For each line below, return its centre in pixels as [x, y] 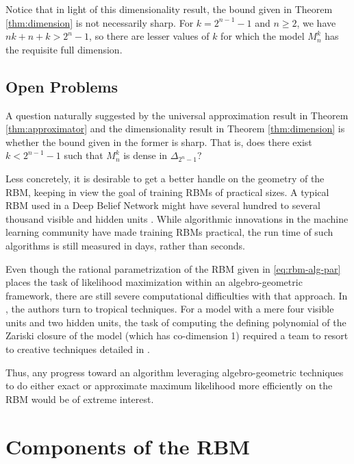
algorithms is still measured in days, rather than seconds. [125, 245]
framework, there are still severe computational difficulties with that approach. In [177, 295]
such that [84, 155]
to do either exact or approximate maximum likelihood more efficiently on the [169, 386]
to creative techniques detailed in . [78, 349]
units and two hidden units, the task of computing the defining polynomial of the [176, 322]
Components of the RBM [128, 446]
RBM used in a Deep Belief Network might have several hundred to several [163, 205]
